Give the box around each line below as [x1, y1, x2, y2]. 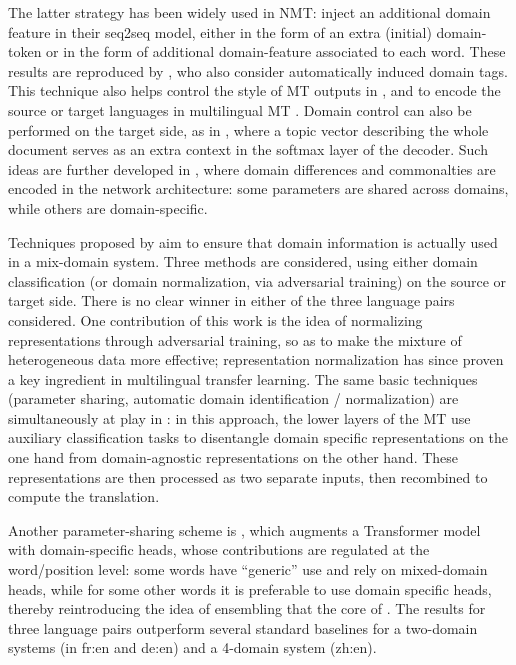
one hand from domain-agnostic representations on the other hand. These [8, 447, 459, 468]
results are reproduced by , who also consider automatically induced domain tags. [8, 60, 508, 81]
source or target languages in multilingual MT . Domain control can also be [8, 99, 472, 120]
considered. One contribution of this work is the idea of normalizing [8, 309, 423, 330]
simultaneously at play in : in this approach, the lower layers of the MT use [8, 407, 471, 428]
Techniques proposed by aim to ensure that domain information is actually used [8, 231, 498, 252]
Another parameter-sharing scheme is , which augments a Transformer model [8, 519, 481, 540]
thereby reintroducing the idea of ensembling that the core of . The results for [8, 598, 486, 619]
